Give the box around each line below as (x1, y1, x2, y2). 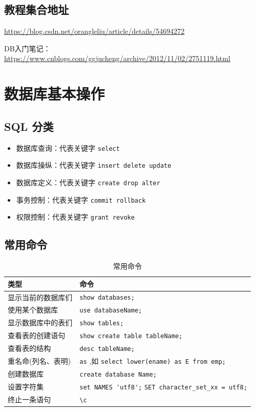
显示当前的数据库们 (8, 291, 72, 302)
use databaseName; (80, 307, 142, 315)
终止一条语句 (8, 394, 51, 404)
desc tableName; (80, 345, 135, 353)
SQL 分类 (4, 118, 54, 134)
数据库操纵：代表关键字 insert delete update (16, 160, 171, 170)
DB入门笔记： (4, 43, 51, 53)
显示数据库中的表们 (8, 317, 72, 328)
